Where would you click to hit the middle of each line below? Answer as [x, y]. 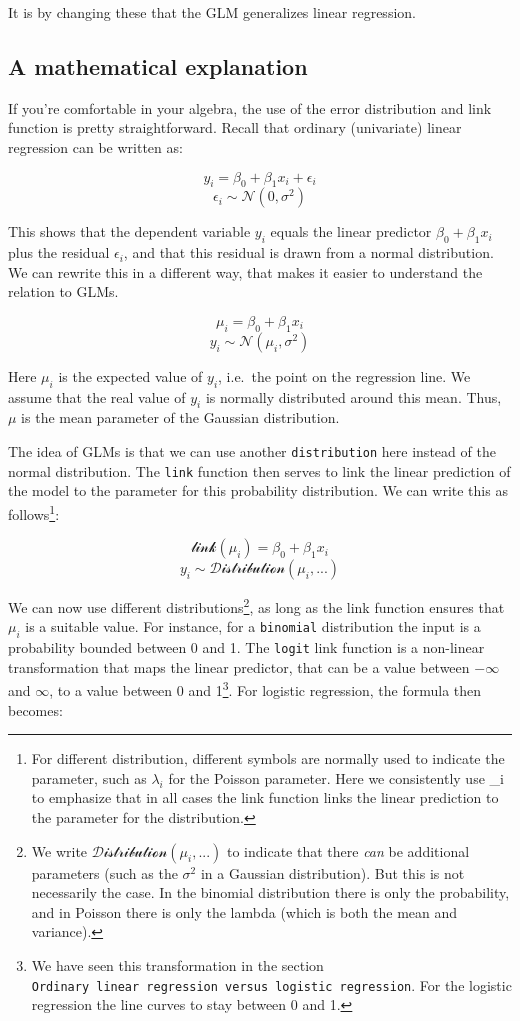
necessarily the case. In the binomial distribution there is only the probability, [270, 892]
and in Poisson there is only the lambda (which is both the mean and [244, 911]
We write [59, 850]
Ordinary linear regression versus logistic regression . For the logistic [271, 984]
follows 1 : [34, 512]
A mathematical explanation [158, 65]
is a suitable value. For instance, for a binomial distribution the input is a [253, 626]
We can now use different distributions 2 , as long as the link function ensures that [256, 605]
